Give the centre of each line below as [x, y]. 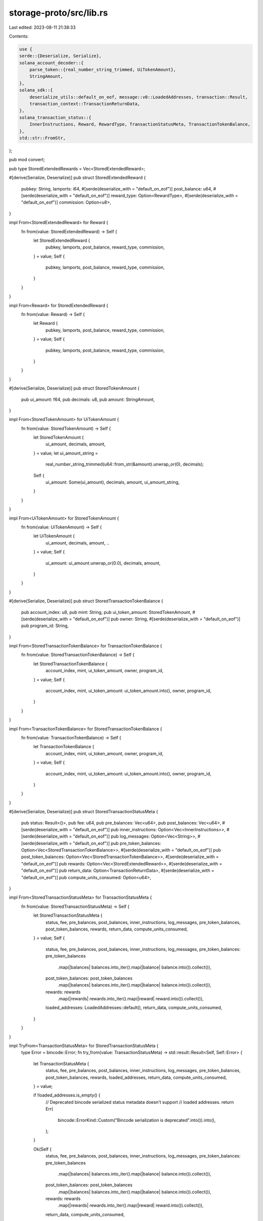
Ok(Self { [43, 1149]
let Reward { [46, 323]
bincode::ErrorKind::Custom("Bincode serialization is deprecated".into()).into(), [137, 1120]
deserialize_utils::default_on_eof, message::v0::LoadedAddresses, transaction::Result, [139, 97]
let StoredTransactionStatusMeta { [68, 915]
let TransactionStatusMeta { [61, 1063]
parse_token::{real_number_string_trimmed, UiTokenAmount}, [103, 70]
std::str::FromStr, [42, 138]
